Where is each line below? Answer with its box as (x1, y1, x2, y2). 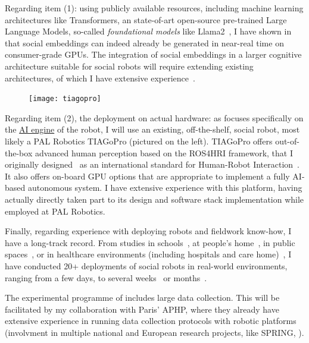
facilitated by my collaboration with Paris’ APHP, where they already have (5, 303, 279, 315)
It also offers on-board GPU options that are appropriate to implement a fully (5, 169, 290, 182)
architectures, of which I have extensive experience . (5, 71, 195, 84)
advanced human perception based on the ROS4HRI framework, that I (35, 146, 293, 159)
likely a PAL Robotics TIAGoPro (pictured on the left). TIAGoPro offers (5, 135, 273, 147)
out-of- (275, 135, 299, 147)
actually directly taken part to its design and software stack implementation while (5, 193, 304, 205)
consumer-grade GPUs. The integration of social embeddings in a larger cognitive (5, 48, 302, 61)
